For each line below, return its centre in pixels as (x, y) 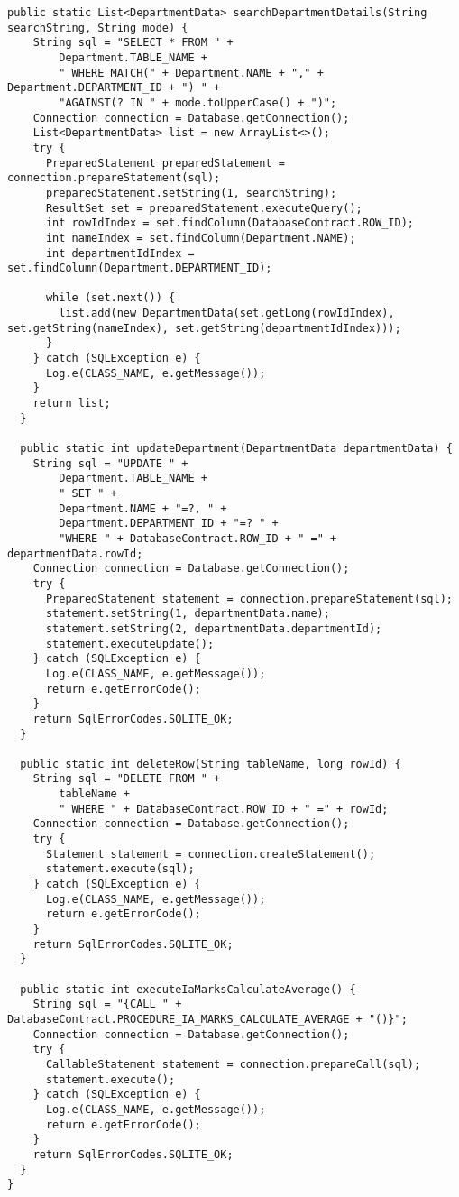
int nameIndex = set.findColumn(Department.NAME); (201, 238)
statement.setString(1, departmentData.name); (188, 614)
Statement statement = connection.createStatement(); (211, 854)
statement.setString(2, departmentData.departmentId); (214, 628)
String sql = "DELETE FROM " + (127, 779)
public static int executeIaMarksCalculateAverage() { (188, 989)
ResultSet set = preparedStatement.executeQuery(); (204, 208)
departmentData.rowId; (75, 553)
